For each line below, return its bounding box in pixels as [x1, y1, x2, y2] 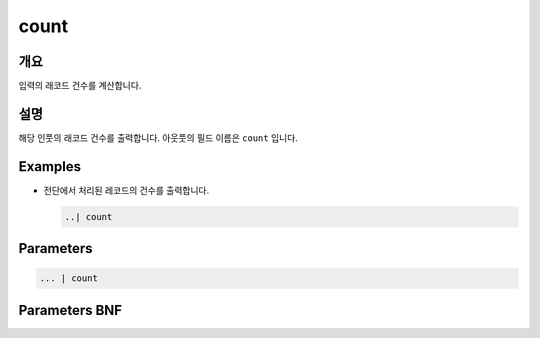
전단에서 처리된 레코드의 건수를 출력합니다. [43, 184, 210, 196]
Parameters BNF [18, 301, 123, 319]
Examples [18, 158, 82, 175]
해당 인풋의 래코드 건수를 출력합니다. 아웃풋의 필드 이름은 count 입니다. [18, 131, 299, 144]
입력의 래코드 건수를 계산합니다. [18, 80, 142, 92]
